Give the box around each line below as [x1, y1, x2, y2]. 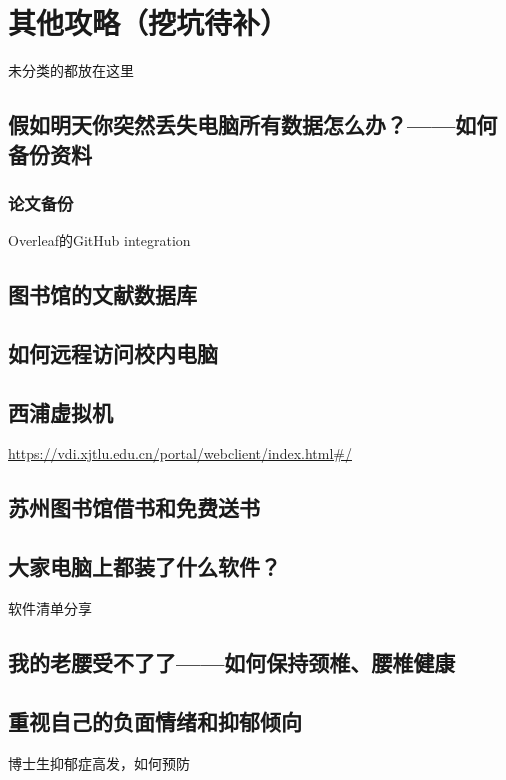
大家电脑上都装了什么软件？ [8, 551, 281, 582]
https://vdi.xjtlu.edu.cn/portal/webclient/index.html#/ [8, 443, 352, 464]
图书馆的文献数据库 [8, 279, 197, 310]
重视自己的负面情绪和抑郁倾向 [8, 705, 302, 736]
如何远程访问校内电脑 [8, 337, 218, 368]
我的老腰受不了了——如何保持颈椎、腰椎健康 [8, 647, 456, 678]
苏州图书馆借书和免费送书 [8, 492, 260, 523]
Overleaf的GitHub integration [8, 230, 191, 251]
